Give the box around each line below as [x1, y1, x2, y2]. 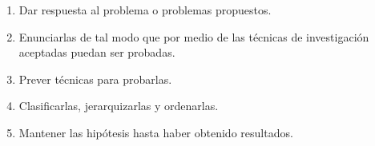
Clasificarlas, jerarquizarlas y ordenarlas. [18, 97, 219, 114]
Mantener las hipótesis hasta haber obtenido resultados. [18, 124, 293, 140]
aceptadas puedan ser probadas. [18, 44, 175, 61]
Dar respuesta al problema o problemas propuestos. [18, 2, 272, 18]
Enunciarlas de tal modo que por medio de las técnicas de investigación [18, 28, 369, 45]
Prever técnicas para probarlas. [18, 70, 172, 87]
